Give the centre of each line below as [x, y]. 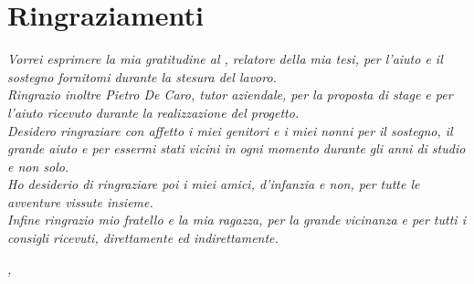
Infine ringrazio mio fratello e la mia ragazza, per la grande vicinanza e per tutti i [237, 220]
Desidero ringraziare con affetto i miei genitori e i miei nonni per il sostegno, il [230, 130]
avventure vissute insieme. [80, 201]
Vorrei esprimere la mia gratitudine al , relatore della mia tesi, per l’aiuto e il [225, 59]
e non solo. [38, 166]
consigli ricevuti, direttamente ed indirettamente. [143, 238]
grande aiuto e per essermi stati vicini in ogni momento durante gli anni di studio [237, 148]
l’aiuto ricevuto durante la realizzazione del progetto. [153, 112]
